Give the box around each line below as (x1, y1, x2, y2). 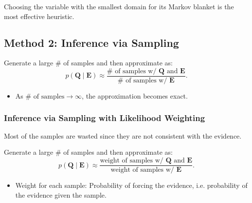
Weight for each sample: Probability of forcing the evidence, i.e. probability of (15, 180, 248, 190)
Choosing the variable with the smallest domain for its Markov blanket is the (4, 1, 234, 11)
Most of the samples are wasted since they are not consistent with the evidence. (4, 130, 242, 141)
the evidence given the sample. (15, 189, 107, 200)
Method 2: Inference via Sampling (4, 35, 179, 50)
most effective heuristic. (4, 11, 74, 21)
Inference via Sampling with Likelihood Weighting (4, 111, 205, 123)
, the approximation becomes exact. (82, 91, 188, 101)
